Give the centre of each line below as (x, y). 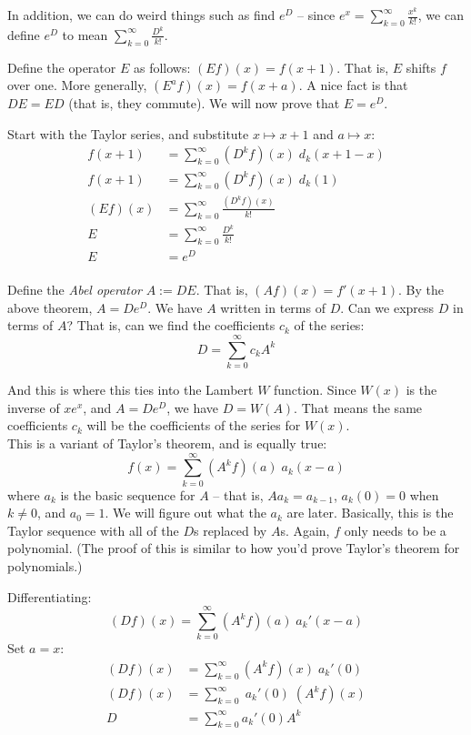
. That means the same (358, 407)
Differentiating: (50, 596)
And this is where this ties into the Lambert (130, 390)
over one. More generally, (77, 85)
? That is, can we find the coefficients (171, 325)
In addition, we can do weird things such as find (141, 15)
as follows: (162, 67)
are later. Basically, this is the (370, 513)
